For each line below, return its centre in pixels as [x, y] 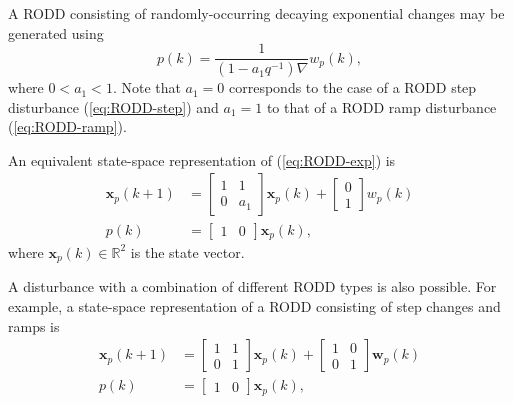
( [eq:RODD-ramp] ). [67, 126]
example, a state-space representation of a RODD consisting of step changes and [254, 306]
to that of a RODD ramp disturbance [381, 106]
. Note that [146, 87]
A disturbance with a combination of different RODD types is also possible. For [252, 286]
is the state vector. [187, 251]
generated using [56, 32]
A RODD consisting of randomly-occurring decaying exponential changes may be [256, 13]
